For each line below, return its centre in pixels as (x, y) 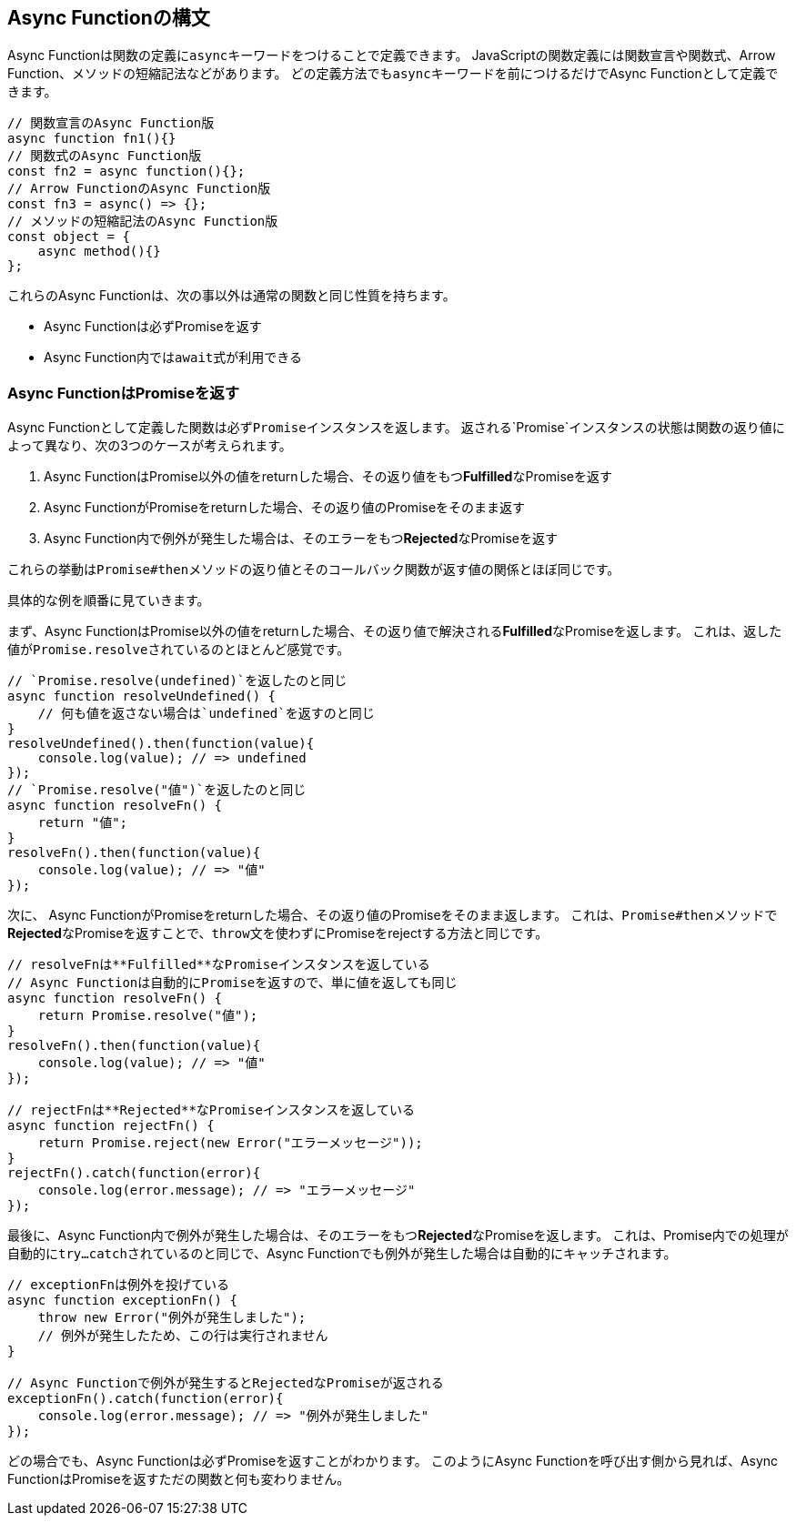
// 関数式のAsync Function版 (105, 156)
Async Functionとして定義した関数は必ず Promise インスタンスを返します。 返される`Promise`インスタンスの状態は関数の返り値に (396, 428)
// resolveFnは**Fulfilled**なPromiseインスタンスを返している (219, 965)
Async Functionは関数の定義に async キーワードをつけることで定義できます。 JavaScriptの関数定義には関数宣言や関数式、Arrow (392, 55)
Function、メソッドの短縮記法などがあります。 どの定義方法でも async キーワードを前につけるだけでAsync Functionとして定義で (393, 74)
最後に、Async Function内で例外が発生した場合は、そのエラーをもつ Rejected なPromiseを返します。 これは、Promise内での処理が (398, 1236)
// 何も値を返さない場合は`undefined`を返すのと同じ (206, 714)
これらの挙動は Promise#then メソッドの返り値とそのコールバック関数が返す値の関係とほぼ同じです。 (314, 570)
